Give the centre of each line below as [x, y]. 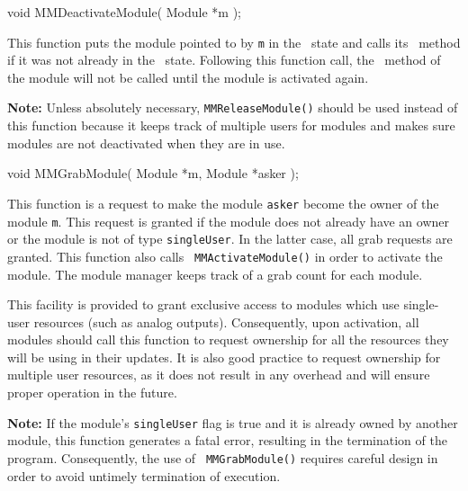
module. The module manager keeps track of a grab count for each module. [215, 274]
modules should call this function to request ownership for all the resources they [228, 339]
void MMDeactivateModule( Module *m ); [124, 12]
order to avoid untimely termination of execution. [144, 475]
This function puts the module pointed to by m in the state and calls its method [234, 42]
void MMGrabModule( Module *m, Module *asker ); [153, 173]
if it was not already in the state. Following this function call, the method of [224, 60]
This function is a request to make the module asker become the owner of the [223, 203]
